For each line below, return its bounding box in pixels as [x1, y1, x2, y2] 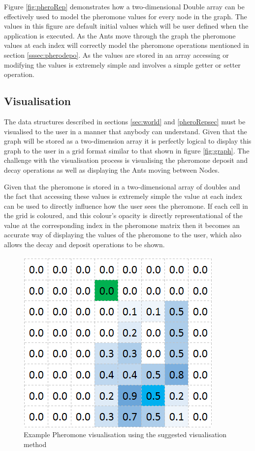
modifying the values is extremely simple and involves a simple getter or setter [4, 59, 241, 70]
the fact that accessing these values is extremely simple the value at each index [4, 191, 242, 201]
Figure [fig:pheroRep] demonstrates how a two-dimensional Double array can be [4, 1, 245, 11]
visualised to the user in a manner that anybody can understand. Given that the [4, 126, 247, 136]
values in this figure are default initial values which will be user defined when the [4, 21, 249, 31]
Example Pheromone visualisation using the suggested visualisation [24, 429, 227, 440]
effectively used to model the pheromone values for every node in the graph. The [4, 11, 247, 21]
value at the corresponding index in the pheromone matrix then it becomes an [4, 220, 240, 230]
